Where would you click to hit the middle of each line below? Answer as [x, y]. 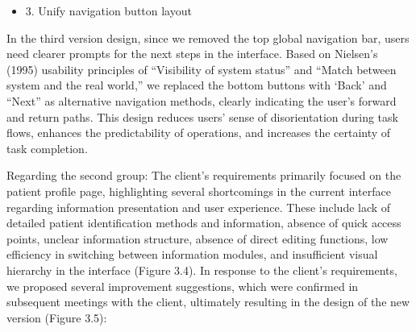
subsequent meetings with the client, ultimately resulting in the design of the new [208, 302]
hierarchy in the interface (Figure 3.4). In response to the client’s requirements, [202, 270]
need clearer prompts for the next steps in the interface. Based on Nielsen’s [192, 54]
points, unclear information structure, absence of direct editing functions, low [198, 238]
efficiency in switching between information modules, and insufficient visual [192, 254]
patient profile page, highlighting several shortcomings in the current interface [199, 191]
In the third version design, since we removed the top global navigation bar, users [208, 37]
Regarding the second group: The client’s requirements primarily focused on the [204, 175]
